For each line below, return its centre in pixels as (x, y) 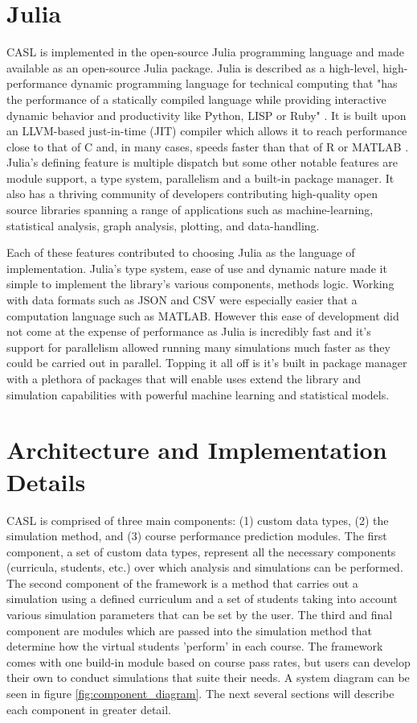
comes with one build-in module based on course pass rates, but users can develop (208, 661)
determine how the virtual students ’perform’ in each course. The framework (195, 646)
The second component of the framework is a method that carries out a (182, 583)
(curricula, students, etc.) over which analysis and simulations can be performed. (205, 567)
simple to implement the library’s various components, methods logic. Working (200, 284)
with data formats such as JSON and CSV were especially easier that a (182, 300)
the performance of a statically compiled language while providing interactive (196, 99)
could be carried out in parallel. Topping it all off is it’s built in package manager (207, 363)
